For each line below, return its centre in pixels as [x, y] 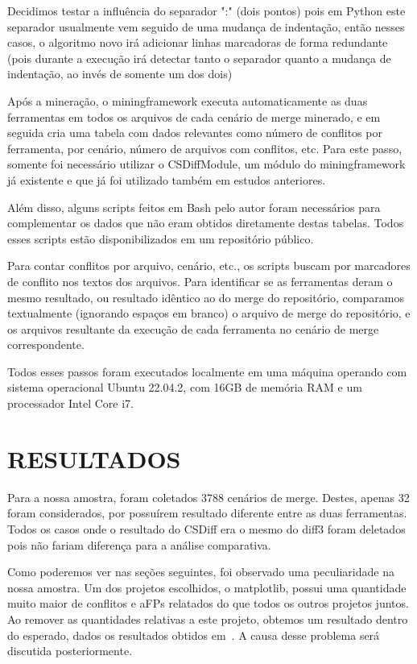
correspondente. [46, 344]
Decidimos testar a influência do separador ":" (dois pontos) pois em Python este [206, 10]
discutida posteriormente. [70, 651]
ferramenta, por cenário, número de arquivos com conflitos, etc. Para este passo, [205, 148]
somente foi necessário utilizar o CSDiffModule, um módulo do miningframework [206, 164]
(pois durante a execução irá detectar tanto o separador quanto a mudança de [199, 58]
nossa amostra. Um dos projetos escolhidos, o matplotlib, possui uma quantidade [207, 587]
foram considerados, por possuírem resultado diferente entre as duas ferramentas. [207, 513]
